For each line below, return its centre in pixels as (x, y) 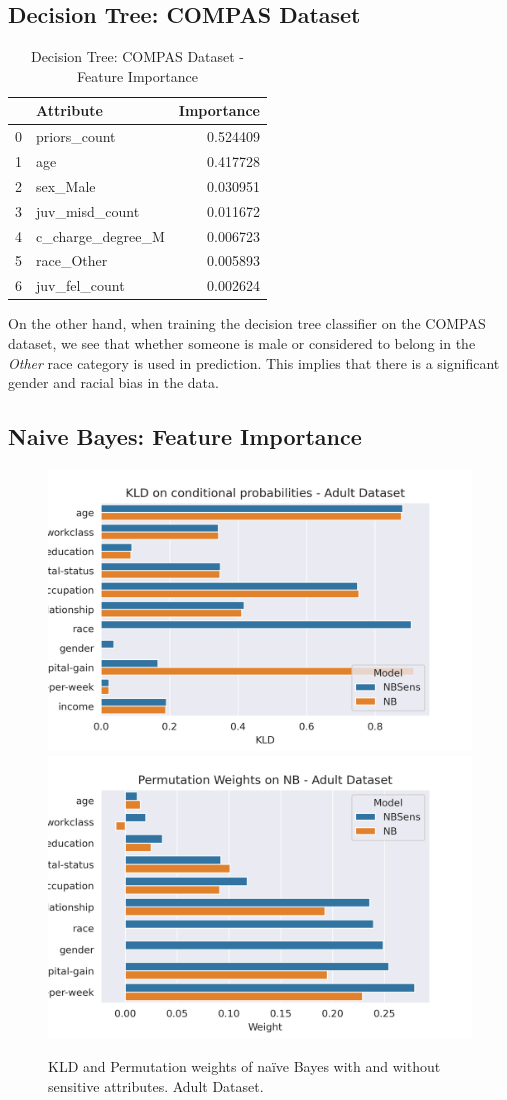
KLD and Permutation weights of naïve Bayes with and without (244, 1065)
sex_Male (66, 185)
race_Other (72, 260)
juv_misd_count (88, 210)
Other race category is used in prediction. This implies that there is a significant (254, 362)
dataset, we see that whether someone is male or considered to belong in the (242, 342)
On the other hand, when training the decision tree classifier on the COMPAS (247, 323)
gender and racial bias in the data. (113, 382)
